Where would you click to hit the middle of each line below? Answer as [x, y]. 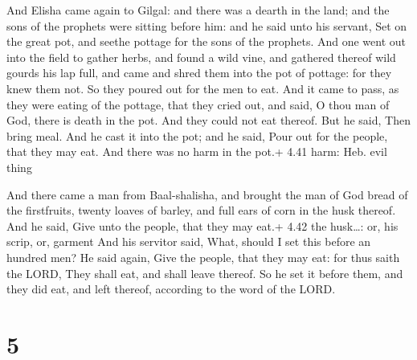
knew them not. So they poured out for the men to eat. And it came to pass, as [203, 88]
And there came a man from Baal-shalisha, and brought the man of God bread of [207, 194]
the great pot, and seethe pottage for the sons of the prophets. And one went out [206, 41]
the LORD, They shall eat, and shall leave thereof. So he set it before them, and [205, 273]
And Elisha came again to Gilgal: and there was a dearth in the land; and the [198, 10]
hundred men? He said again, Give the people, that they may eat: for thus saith [203, 257]
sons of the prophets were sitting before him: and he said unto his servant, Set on [207, 25]
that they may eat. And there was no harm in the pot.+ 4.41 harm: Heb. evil [197, 151]
